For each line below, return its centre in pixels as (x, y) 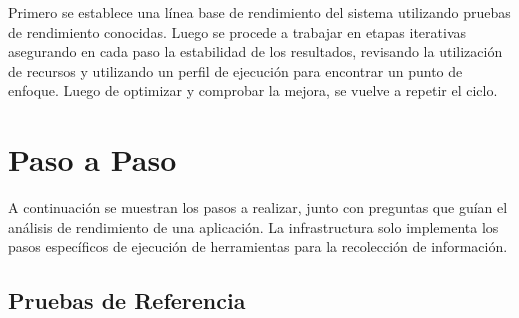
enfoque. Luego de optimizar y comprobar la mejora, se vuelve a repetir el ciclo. (253, 90)
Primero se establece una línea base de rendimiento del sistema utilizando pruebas (259, 12)
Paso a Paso (92, 159)
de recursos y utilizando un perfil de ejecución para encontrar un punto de (235, 70)
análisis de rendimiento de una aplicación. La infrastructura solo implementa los (253, 226)
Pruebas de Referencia (127, 300)
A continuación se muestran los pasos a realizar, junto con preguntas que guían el (258, 207)
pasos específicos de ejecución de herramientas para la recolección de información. (258, 246)
